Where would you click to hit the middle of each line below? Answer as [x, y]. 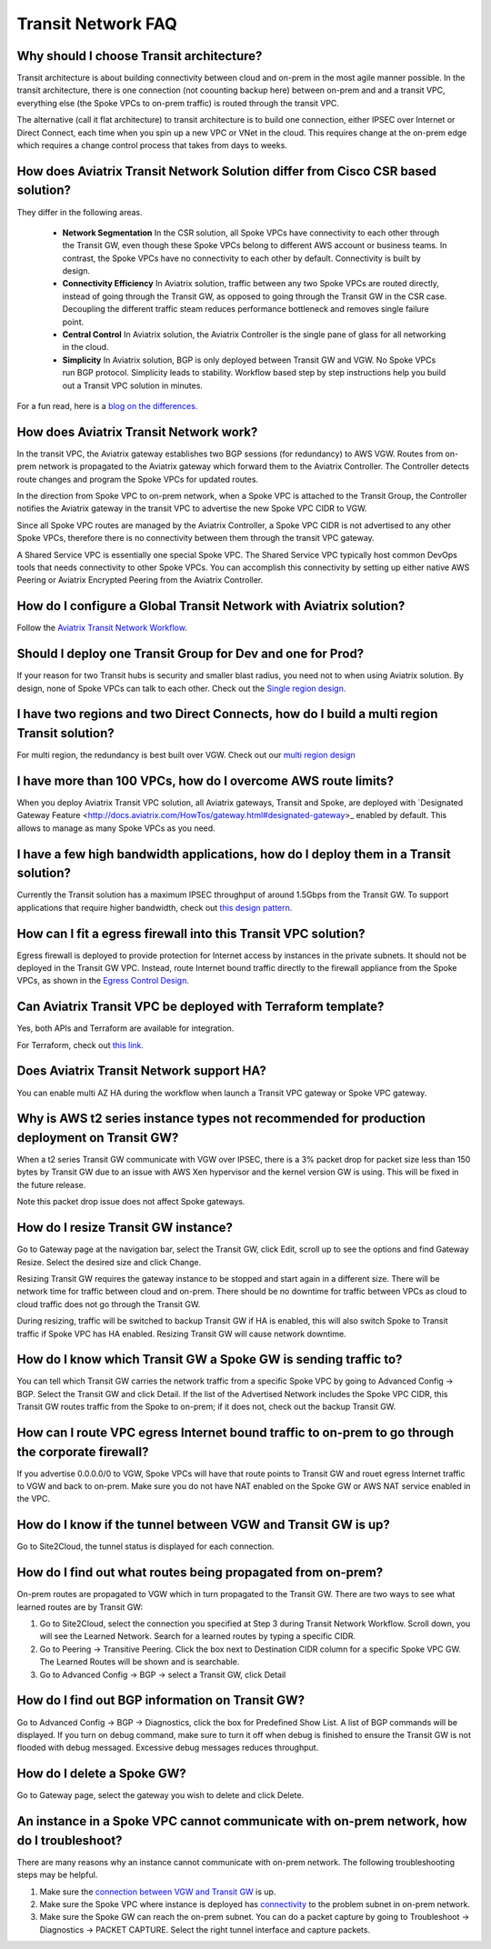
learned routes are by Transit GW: [80, 1607]
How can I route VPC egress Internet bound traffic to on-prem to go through [235, 1433]
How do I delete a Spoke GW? [101, 1774]
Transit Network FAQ [97, 24]
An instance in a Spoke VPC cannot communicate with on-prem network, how [242, 1821]
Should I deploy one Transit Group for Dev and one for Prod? [190, 654]
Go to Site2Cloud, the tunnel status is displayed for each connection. [145, 1546]
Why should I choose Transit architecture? [140, 56]
